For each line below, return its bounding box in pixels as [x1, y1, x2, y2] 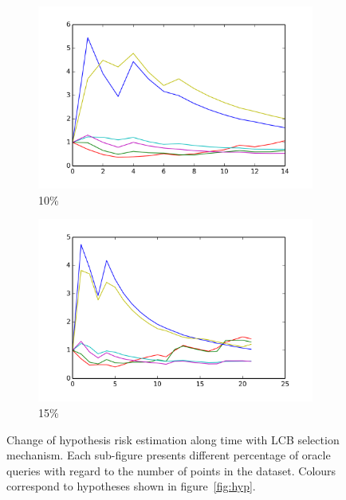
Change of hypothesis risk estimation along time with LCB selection [6, 431, 340, 447]
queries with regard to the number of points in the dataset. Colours [6, 462, 336, 479]
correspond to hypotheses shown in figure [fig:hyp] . [6, 478, 256, 494]
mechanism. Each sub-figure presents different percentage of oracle [6, 447, 331, 463]
